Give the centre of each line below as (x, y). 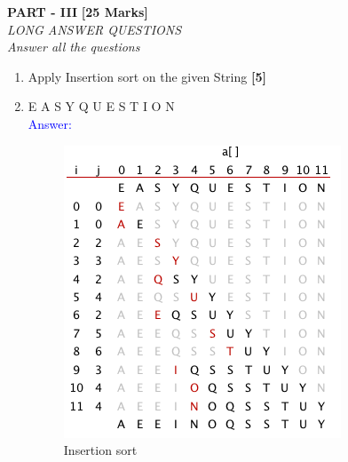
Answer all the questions (74, 47)
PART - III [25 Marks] (78, 12)
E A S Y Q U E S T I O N (101, 106)
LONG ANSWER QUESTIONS (95, 29)
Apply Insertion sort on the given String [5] (147, 76)
